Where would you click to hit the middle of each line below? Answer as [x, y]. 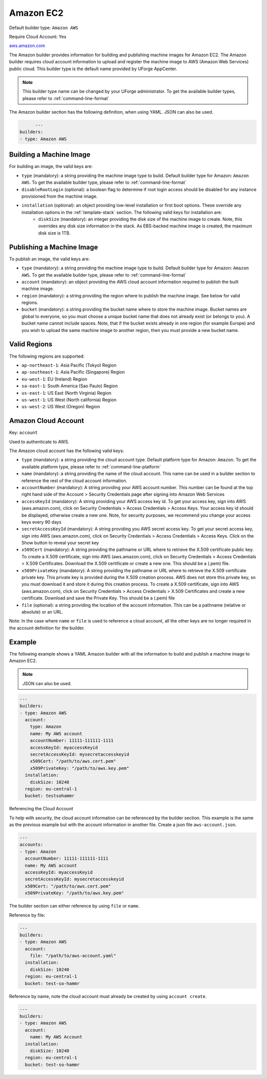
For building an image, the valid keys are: [51, 166]
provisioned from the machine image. [60, 196]
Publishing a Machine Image [54, 247]
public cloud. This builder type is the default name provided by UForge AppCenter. [93, 69]
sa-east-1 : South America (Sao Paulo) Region [70, 386]
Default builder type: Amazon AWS [44, 28]
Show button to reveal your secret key [60, 543]
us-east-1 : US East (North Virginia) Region [66, 393]
